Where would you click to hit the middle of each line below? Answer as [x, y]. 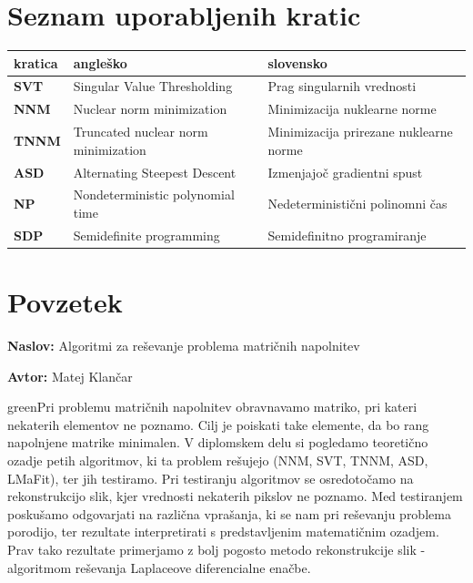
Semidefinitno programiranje [347, 235]
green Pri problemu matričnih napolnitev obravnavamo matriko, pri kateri [212, 407]
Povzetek [65, 302]
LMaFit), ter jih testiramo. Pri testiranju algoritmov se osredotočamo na [211, 478]
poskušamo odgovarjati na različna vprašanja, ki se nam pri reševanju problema [229, 513]
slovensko [297, 62]
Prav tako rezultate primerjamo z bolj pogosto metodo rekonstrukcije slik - [216, 550]
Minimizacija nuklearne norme [352, 109]
